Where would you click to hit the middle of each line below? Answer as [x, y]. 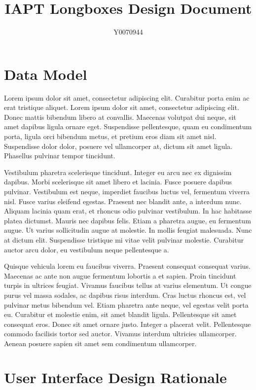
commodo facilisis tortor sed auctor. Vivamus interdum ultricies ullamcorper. [120, 334]
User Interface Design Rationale [115, 377]
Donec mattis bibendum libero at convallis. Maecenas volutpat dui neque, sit [120, 117]
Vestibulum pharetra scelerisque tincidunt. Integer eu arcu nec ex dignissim [118, 172]
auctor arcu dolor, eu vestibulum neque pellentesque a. [87, 249]
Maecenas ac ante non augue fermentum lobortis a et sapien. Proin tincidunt [120, 275]
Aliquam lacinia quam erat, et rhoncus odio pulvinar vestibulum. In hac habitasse [128, 211]
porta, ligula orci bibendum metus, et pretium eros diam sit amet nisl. [110, 136]
